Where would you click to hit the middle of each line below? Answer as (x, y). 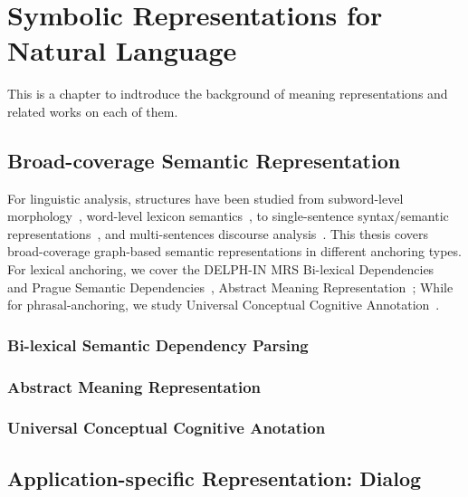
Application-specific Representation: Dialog (215, 478)
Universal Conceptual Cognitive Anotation (167, 428)
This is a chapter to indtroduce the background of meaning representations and (228, 94)
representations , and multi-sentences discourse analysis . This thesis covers (218, 233)
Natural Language (122, 50)
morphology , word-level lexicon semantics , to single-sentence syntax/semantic (228, 216)
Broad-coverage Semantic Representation (204, 160)
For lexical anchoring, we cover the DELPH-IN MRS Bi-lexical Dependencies (221, 269)
